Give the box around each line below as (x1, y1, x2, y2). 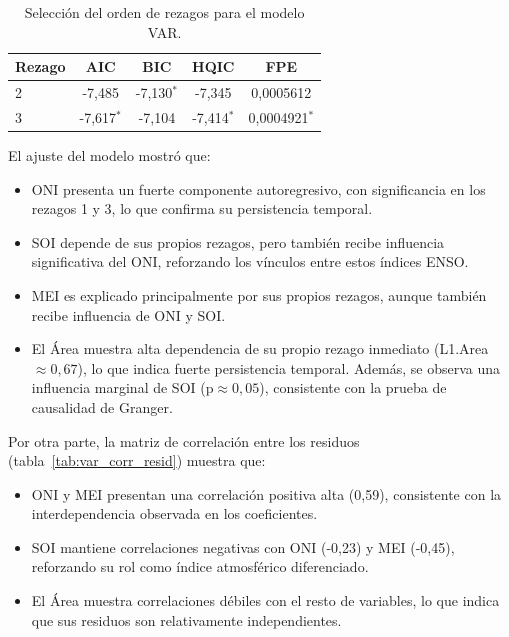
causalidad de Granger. (31, 396, 173, 417)
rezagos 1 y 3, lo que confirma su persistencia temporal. (31, 198, 373, 219)
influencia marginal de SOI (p (31, 377, 214, 398)
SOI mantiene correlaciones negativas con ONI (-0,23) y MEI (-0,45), (31, 536, 455, 557)
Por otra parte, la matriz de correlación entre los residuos (8, 430, 360, 451)
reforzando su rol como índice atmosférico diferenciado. (31, 556, 369, 577)
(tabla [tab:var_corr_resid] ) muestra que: (8, 450, 266, 471)
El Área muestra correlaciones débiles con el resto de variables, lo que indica (31, 590, 500, 611)
